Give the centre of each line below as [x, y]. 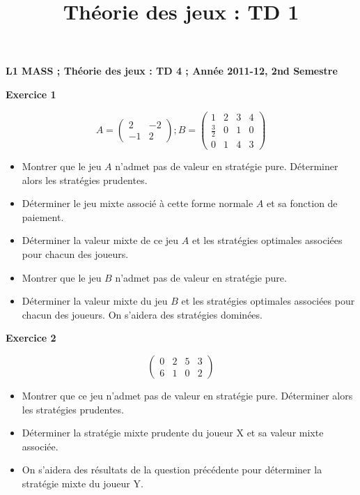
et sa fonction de [302, 203]
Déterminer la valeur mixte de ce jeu [100, 240]
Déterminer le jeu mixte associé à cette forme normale [138, 203]
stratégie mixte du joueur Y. [83, 483]
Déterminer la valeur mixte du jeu [95, 301]
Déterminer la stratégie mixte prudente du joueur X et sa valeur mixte [173, 433]
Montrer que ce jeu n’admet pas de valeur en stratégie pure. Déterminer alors [187, 395]
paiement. [43, 216]
